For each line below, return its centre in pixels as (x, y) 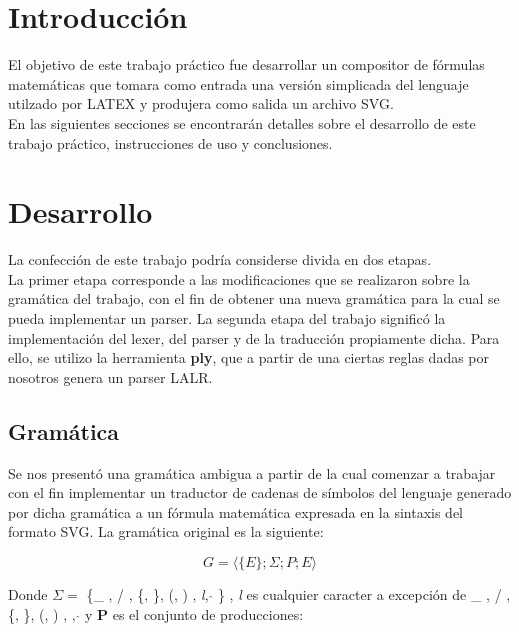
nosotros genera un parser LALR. (110, 376)
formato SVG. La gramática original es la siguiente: (166, 531)
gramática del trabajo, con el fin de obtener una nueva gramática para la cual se (254, 298)
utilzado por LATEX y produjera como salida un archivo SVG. (201, 103)
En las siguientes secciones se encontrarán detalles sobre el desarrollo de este (242, 122)
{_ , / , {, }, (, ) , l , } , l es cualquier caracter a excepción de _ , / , (298, 593)
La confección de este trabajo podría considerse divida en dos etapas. (220, 259)
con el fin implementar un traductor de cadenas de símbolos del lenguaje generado (260, 492)
